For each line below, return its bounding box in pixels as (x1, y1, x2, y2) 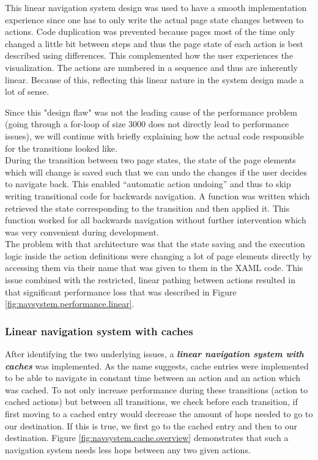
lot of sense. (5, 85, 50, 98)
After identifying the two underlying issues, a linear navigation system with (5, 347, 304, 360)
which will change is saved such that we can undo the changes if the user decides (5, 165, 307, 178)
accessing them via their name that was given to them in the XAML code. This (5, 261, 303, 274)
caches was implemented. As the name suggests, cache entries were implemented (5, 359, 309, 372)
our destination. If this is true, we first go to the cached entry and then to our (5, 419, 298, 432)
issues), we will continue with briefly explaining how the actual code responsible (5, 129, 304, 142)
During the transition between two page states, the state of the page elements (5, 154, 296, 166)
